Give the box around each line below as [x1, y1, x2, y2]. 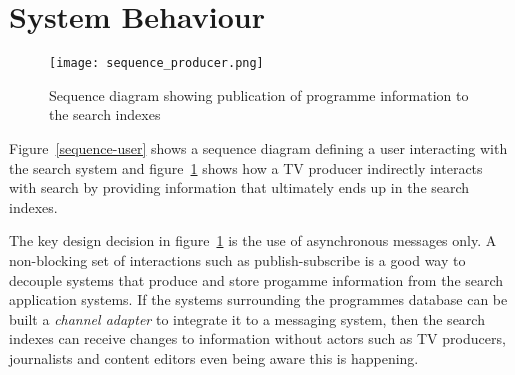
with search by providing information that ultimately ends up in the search [9, 177, 470, 198]
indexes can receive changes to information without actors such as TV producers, [9, 328, 506, 349]
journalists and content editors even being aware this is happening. [9, 347, 419, 368]
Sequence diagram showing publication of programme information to [49, 84, 469, 105]
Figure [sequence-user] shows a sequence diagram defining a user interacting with [9, 137, 508, 158]
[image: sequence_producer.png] [49, 56, 264, 71]
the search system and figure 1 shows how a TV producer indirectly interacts [9, 157, 483, 178]
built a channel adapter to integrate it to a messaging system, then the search [9, 308, 485, 329]
